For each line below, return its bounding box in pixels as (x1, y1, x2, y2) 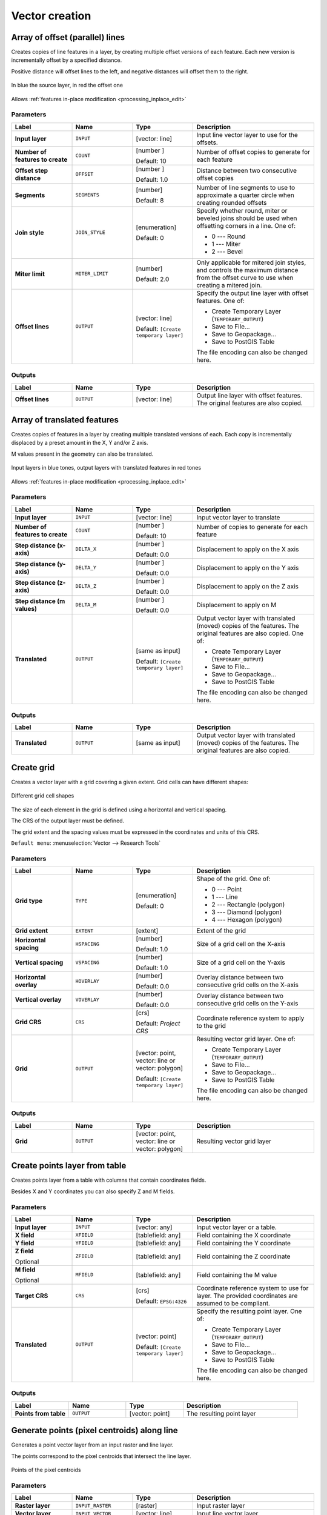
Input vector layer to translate (196, 513, 280, 521)
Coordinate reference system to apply (196, 1014, 305, 1022)
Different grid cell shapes (11, 792, 74, 799)
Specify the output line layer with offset (196, 288, 309, 297)
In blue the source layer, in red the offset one (11, 82, 124, 89)
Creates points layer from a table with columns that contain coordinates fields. (11, 1176, 206, 1184)
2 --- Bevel (211, 247, 243, 256)
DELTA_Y (75, 564, 97, 571)
